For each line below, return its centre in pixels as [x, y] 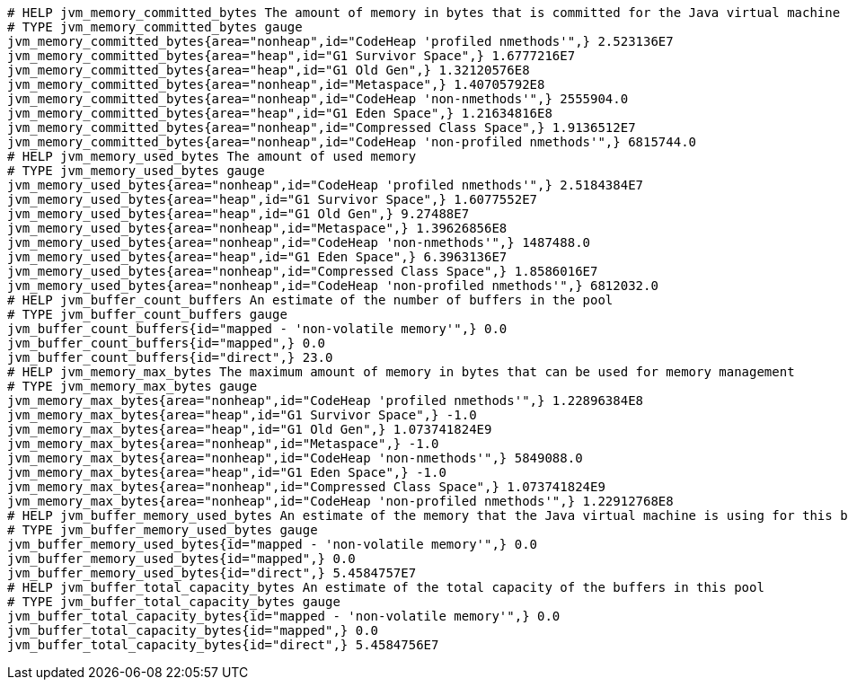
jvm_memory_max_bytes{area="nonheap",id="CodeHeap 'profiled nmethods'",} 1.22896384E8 [326, 401]
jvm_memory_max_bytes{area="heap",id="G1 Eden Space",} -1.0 [227, 472]
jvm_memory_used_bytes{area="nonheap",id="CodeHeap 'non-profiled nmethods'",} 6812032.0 [333, 286]
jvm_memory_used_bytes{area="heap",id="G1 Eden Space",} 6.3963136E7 [257, 257]
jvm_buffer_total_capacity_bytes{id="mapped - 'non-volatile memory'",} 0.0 [284, 616]
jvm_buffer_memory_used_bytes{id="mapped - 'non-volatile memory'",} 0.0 [273, 544]
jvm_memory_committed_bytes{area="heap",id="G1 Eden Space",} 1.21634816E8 [280, 113]
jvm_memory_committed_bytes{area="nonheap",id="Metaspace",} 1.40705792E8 [276, 84]
